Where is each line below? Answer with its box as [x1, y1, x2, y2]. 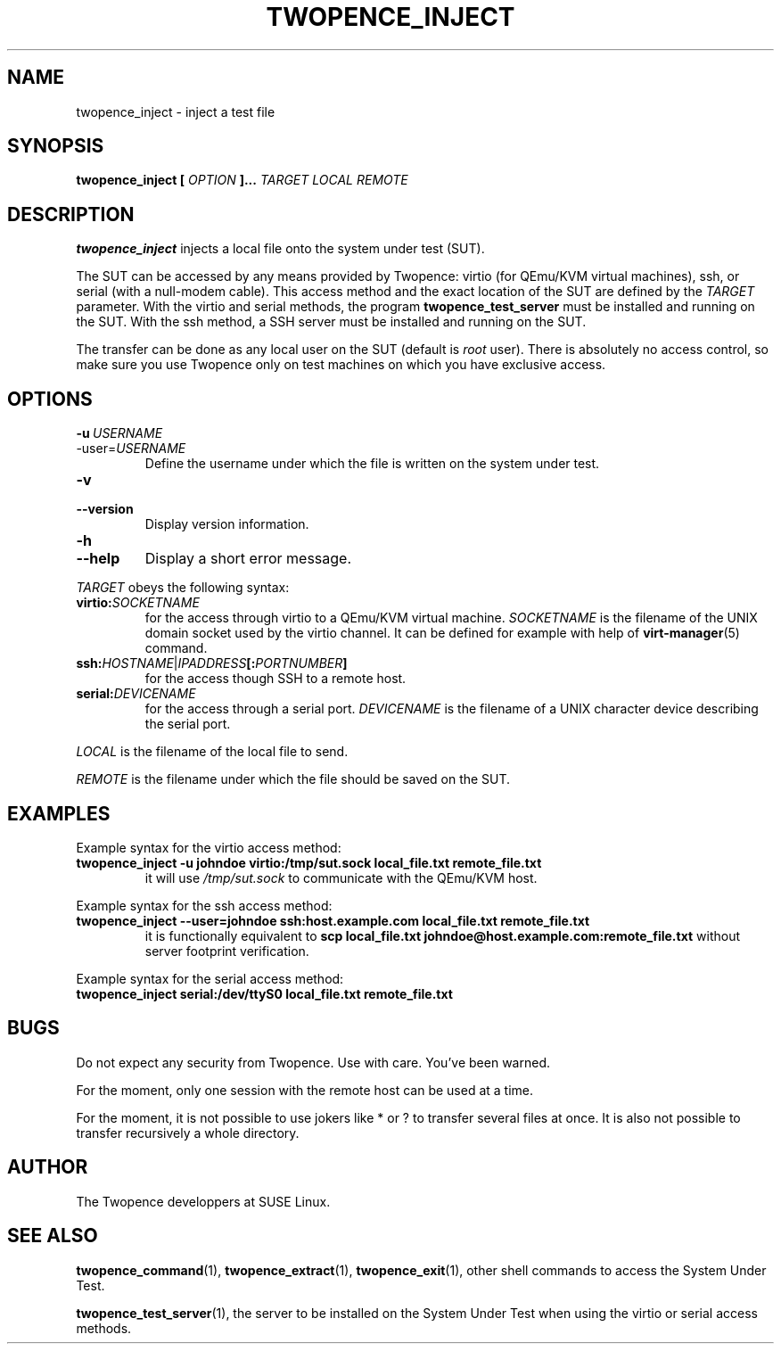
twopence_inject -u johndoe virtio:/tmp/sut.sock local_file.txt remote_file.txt [76, 854, 542, 870]
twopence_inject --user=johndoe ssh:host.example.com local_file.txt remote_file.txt [76, 912, 590, 928]
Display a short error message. [144, 549, 351, 568]
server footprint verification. [144, 943, 309, 959]
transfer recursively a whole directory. [76, 1124, 300, 1141]
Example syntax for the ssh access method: [76, 897, 333, 913]
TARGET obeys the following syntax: [76, 580, 290, 596]
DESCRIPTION [7, 202, 135, 226]
